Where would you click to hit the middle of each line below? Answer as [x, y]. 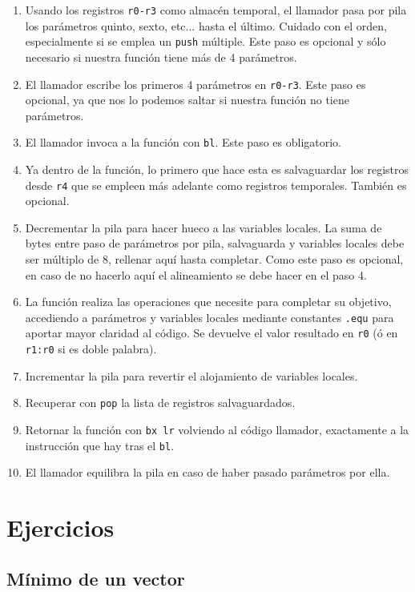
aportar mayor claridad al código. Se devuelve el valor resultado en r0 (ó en [212, 333]
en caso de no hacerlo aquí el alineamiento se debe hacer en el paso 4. [196, 274]
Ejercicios [60, 528]
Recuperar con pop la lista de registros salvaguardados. [160, 403]
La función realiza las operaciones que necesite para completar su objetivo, [208, 302]
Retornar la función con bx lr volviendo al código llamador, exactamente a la [217, 430]
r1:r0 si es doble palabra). [91, 349]
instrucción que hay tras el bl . [100, 445]
